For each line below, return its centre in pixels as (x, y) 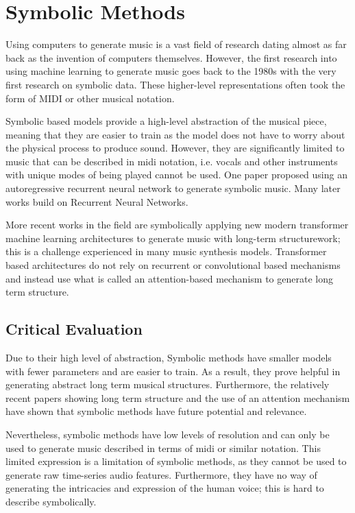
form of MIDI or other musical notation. (90, 98)
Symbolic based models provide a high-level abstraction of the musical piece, (166, 121)
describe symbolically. (51, 501)
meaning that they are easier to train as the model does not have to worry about (175, 134)
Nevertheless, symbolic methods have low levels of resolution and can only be (168, 434)
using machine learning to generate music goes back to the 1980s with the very (171, 71)
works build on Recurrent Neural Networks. (97, 201)
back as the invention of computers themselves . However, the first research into (171, 57)
